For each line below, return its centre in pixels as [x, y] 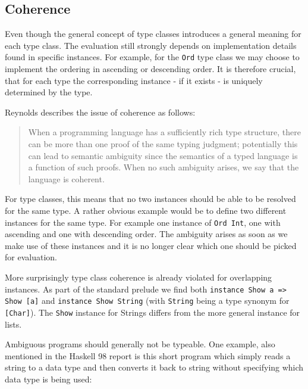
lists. [13, 324]
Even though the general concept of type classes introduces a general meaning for [153, 34]
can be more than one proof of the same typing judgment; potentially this [163, 144]
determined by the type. [49, 92]
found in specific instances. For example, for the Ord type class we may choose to [152, 57]
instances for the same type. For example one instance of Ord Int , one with [143, 222]
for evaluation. [31, 257]
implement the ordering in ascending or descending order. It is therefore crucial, [150, 69]
